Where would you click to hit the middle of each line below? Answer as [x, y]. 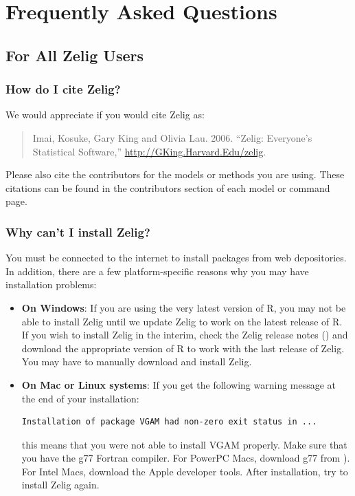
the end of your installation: [80, 398]
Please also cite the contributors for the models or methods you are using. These [175, 174]
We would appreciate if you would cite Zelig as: [105, 115]
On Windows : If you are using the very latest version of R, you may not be [184, 307]
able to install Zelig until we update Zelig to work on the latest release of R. [182, 321]
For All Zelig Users [75, 55]
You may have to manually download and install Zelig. [137, 362]
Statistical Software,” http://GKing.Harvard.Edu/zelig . [149, 151]
